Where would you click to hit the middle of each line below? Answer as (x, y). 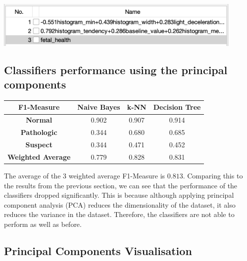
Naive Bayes (99, 107)
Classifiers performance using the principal (116, 69)
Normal (39, 120)
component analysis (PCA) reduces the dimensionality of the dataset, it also (120, 204)
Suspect (39, 144)
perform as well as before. (43, 224)
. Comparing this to (213, 175)
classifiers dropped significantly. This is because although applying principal (119, 195)
